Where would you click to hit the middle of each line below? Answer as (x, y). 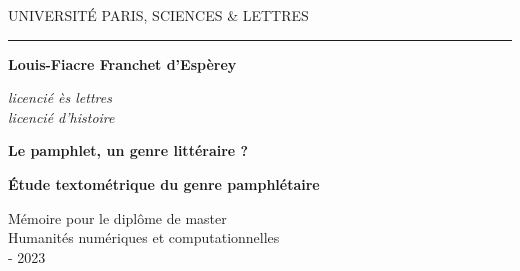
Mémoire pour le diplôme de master (117, 217)
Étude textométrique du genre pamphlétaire (164, 183)
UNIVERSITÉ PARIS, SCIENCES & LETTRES (158, 15)
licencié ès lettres (60, 97)
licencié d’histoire (61, 116)
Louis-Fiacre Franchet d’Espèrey (122, 63)
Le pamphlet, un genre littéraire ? (128, 150)
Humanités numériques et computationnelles (144, 237)
